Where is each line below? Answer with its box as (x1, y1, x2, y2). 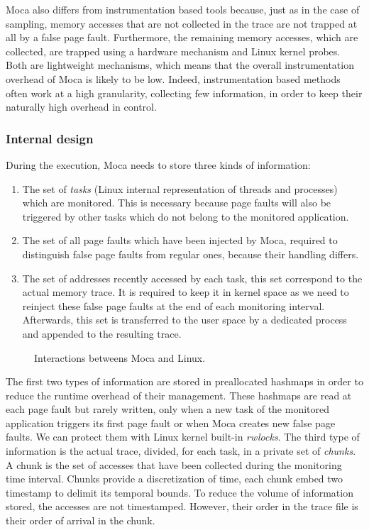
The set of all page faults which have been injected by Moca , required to (22, 233, 338, 248)
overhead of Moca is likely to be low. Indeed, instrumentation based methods (6, 71, 341, 86)
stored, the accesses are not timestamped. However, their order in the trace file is (6, 499, 358, 514)
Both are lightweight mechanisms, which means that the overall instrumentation (6, 57, 354, 72)
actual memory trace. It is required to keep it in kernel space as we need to (22, 285, 349, 299)
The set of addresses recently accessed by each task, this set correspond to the (22, 270, 363, 285)
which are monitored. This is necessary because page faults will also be (22, 195, 331, 210)
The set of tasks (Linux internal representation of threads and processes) (22, 181, 338, 196)
